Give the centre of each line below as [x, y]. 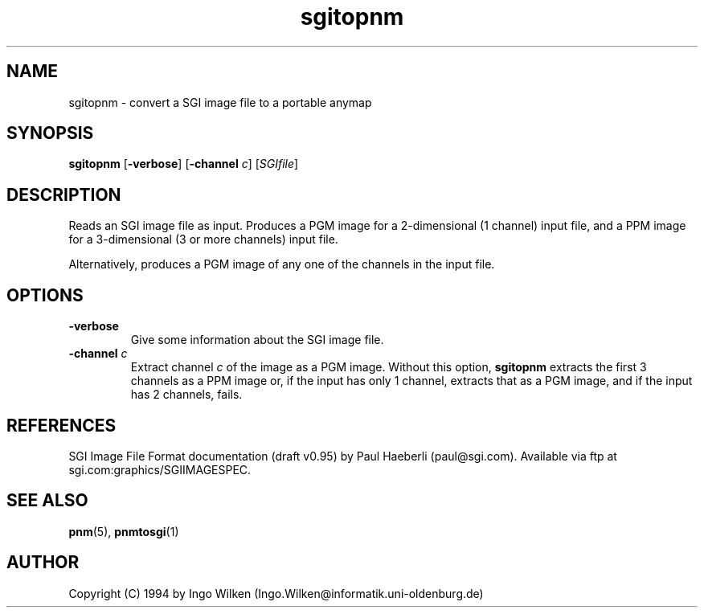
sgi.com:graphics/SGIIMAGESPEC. [160, 469]
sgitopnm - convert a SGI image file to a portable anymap [220, 102]
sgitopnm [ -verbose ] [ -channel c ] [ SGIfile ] [184, 164]
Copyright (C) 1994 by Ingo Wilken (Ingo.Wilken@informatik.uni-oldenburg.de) [276, 593]
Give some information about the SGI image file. [257, 340]
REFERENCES [61, 425]
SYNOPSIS [50, 133]
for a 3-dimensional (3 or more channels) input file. [203, 239]
